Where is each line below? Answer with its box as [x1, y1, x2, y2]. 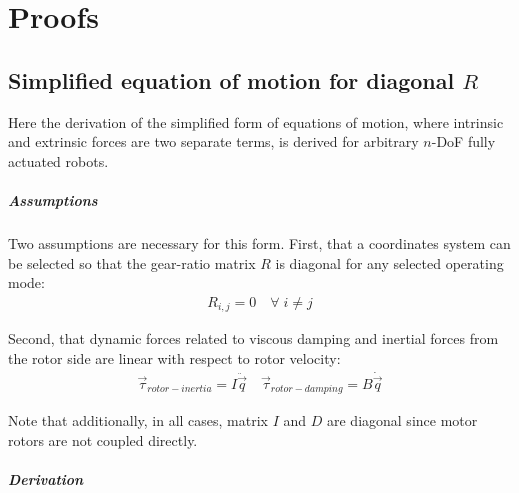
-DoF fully [431, 131, 496, 152]
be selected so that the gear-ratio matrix [8, 252, 256, 273]
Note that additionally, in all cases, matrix [8, 410, 268, 431]
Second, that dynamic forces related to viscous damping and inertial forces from [8, 328, 499, 349]
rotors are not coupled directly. [8, 429, 198, 450]
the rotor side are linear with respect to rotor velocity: [8, 347, 341, 368]
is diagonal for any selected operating [275, 252, 504, 273]
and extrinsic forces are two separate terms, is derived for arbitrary [8, 131, 419, 152]
